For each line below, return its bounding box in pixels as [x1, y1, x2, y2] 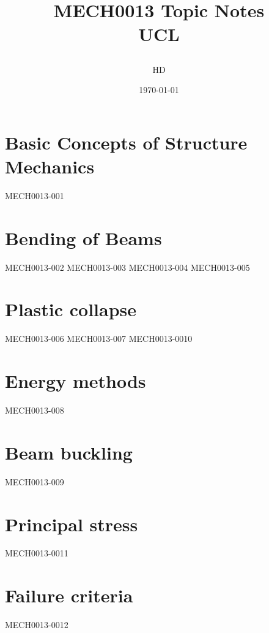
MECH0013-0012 [5, 618, 68, 631]
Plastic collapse [5, 297, 137, 322]
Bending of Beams [5, 225, 162, 250]
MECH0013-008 [5, 404, 64, 417]
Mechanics [5, 153, 95, 178]
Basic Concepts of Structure [5, 129, 248, 154]
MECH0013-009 [5, 475, 64, 488]
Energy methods [5, 368, 146, 393]
